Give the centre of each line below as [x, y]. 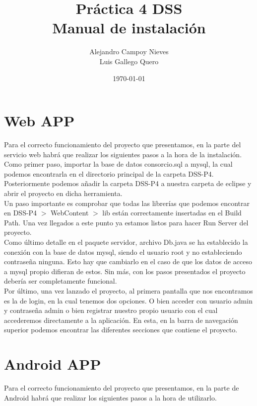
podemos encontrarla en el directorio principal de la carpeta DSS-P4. [109, 173]
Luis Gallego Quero [129, 61]
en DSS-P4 [21, 213]
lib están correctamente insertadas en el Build [172, 213]
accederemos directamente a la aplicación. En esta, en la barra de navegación [121, 320]
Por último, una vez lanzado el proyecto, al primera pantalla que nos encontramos [128, 290]
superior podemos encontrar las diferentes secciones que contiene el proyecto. [121, 330]
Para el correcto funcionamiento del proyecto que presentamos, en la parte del [123, 145]
